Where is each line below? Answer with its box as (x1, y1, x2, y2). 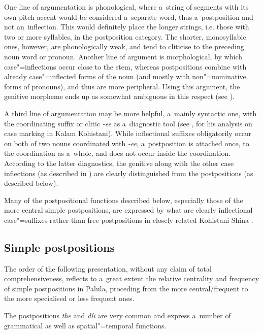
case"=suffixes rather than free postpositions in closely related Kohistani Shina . (4, 214, 253, 225)
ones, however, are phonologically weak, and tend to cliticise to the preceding (4, 41, 244, 52)
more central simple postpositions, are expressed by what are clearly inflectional (4, 205, 253, 215)
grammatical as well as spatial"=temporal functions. (4, 320, 167, 330)
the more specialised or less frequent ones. (4, 293, 135, 304)
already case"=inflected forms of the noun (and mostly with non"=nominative (4, 71, 246, 82)
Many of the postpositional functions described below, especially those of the (4, 194, 243, 205)
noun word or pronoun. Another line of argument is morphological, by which (4, 51, 242, 61)
